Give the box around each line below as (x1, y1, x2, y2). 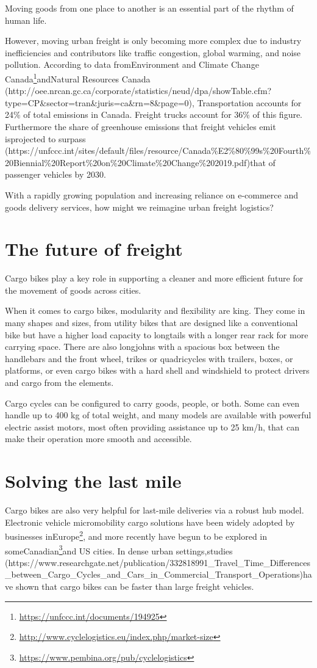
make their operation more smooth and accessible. (5, 432, 192, 445)
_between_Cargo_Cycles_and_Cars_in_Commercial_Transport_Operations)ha (5, 568, 312, 581)
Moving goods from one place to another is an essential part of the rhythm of (5, 2, 294, 14)
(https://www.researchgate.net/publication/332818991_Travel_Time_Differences (5, 556, 311, 568)
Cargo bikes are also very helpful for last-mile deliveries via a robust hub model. (5, 504, 304, 517)
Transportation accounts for (197, 96, 302, 109)
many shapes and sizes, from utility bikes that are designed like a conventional (5, 316, 298, 329)
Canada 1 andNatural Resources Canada (5, 70, 151, 85)
